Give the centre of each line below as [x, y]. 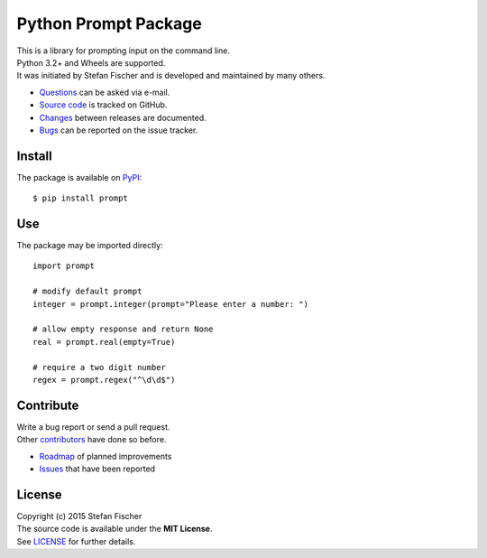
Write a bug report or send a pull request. [93, 427]
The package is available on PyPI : [79, 177]
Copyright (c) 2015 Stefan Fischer [79, 516]
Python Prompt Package [109, 23]
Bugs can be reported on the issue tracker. [119, 130]
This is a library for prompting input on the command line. [123, 51]
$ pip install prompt [80, 198]
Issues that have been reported [97, 469]
